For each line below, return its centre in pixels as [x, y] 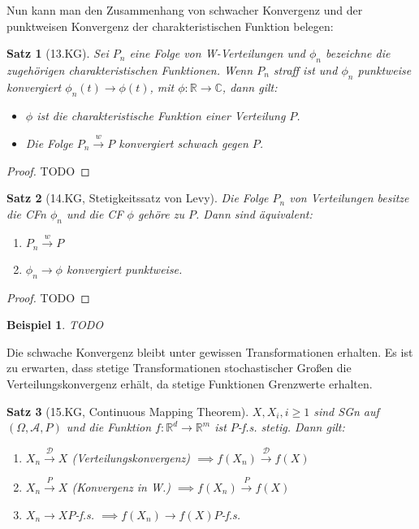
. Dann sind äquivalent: [254, 213]
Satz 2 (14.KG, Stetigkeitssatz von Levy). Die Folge [138, 198]
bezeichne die [358, 53]
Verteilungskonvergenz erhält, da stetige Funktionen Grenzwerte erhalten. [190, 383]
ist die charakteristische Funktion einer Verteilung [161, 115]
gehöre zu [161, 213]
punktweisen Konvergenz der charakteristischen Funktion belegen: [170, 26]
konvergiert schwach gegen [184, 143]
